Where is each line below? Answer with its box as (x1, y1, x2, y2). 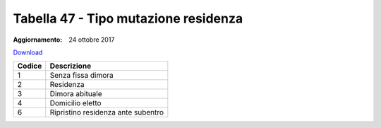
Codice (17, 61, 42, 71)
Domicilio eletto (49, 98, 102, 108)
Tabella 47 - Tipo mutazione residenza (13, 11, 243, 26)
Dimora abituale (49, 89, 102, 99)
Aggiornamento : (13, 35, 63, 44)
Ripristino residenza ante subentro (49, 107, 164, 117)
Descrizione (49, 61, 92, 71)
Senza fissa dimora (49, 71, 114, 81)
